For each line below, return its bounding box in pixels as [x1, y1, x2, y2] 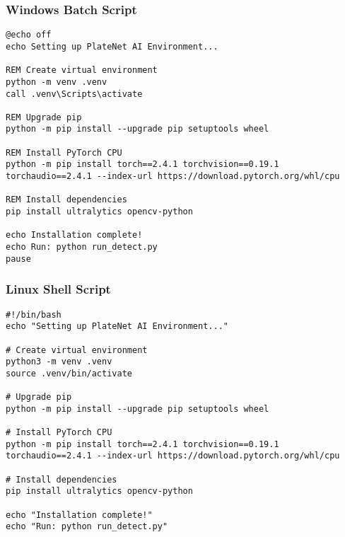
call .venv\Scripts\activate [6, 88, 143, 99]
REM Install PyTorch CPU [6, 147, 122, 158]
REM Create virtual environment [6, 65, 158, 76]
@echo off [6, 30, 52, 40]
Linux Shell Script [6, 280, 111, 298]
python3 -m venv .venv [6, 357, 112, 367]
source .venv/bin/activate [6, 368, 132, 379]
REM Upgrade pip [6, 112, 82, 122]
